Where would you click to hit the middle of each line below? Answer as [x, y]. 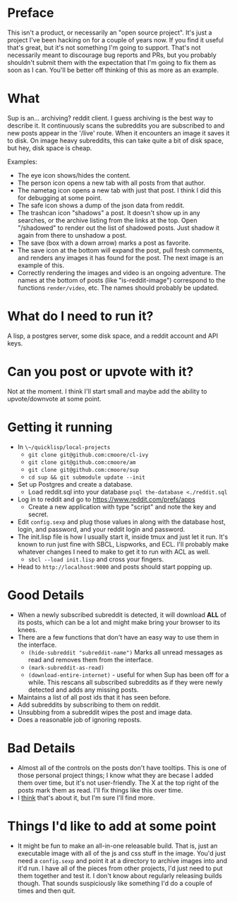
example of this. [41, 265]
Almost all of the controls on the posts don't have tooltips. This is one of [122, 767]
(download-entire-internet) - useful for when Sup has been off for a [128, 674]
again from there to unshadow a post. [72, 235]
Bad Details [41, 748]
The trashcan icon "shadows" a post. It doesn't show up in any [109, 212]
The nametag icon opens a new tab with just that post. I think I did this [119, 190]
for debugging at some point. [60, 197]
